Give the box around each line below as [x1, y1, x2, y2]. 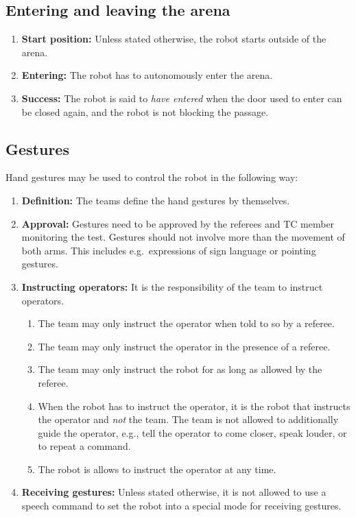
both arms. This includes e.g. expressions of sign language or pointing [21, 243, 316, 257]
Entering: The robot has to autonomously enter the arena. [21, 68, 273, 82]
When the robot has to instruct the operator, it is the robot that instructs [38, 398, 351, 413]
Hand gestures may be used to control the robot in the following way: [5, 170, 298, 184]
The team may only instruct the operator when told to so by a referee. [38, 316, 335, 330]
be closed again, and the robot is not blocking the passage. [21, 104, 269, 119]
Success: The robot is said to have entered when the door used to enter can [21, 91, 342, 105]
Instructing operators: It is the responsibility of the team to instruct [21, 279, 323, 293]
